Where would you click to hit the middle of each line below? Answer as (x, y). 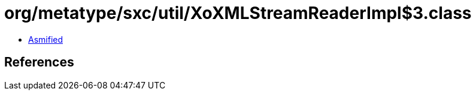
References (39, 62)
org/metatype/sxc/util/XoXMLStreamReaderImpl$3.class (238, 13)
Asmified (46, 39)
